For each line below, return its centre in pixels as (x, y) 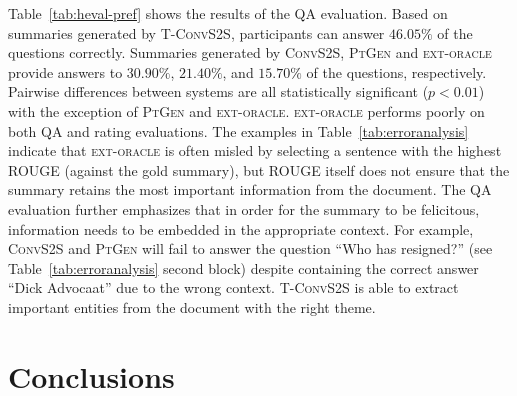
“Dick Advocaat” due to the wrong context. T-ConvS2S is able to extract (233, 287)
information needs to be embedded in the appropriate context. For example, (241, 228)
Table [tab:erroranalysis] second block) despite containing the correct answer (243, 267)
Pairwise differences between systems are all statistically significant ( (218, 91)
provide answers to (65, 71)
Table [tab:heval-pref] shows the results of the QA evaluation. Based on (228, 13)
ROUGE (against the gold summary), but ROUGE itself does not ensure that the (259, 169)
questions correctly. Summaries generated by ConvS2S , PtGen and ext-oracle (250, 52)
